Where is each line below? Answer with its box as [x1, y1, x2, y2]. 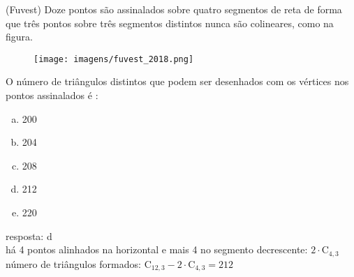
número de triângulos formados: [6, 256, 141, 271]
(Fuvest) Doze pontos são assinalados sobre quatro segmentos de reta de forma [6, 2, 342, 16]
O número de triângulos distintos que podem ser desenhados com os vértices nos [6, 74, 349, 89]
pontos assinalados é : [6, 88, 98, 103]
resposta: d [6, 228, 52, 243]
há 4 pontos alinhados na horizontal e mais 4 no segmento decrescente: [6, 242, 308, 257]
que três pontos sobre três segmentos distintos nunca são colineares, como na [6, 15, 334, 30]
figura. [6, 29, 33, 44]
